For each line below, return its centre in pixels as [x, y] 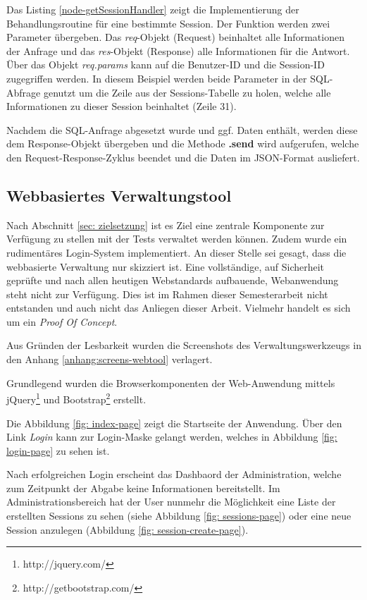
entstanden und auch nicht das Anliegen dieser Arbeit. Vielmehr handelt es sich [179, 308]
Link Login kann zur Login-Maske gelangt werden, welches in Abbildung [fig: [172, 437]
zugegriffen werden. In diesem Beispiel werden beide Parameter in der [157, 78]
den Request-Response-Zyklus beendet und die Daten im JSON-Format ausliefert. [183, 157]
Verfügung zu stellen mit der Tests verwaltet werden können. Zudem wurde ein [177, 239]
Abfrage [24, 92]
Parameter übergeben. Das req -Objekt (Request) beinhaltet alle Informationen [175, 37]
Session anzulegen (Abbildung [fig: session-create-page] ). [127, 529]
